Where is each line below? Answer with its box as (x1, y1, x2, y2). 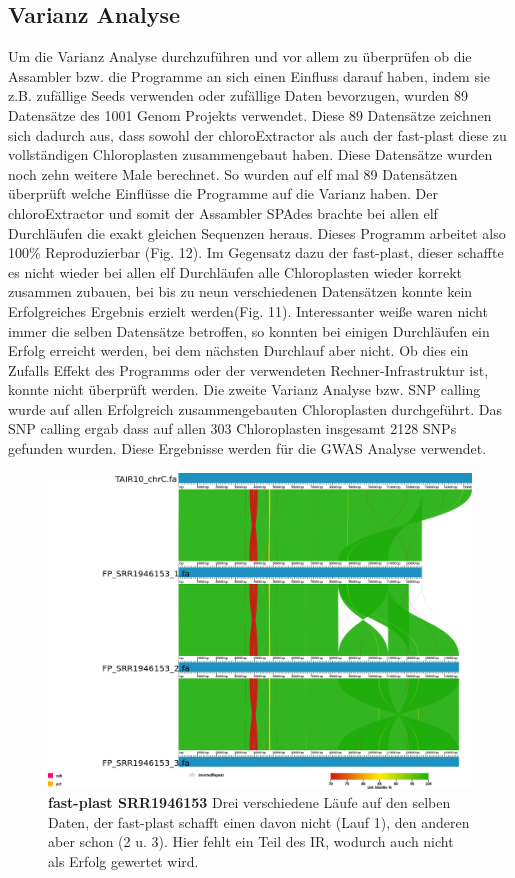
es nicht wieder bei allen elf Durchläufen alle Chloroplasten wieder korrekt (8, 261, 463, 282)
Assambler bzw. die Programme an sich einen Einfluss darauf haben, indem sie (8, 65, 491, 86)
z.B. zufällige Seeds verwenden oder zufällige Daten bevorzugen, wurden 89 (8, 85, 468, 106)
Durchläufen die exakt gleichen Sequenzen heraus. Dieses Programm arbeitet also (8, 222, 506, 243)
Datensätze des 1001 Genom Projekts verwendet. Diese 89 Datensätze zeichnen (8, 104, 492, 125)
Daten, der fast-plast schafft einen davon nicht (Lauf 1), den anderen (48, 811, 470, 832)
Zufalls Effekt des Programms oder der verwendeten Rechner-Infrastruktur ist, (8, 359, 489, 380)
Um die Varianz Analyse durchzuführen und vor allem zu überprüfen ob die (8, 46, 472, 67)
